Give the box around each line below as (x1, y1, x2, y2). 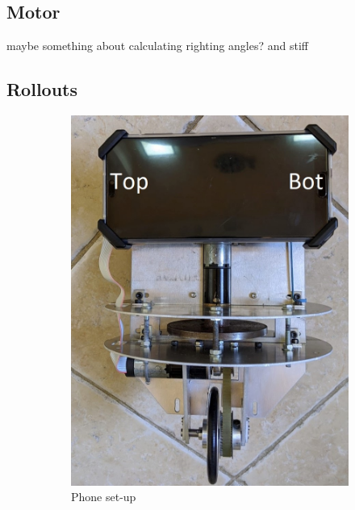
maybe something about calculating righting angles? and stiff (6, 37, 309, 54)
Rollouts (6, 77, 78, 102)
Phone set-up (71, 488, 136, 505)
